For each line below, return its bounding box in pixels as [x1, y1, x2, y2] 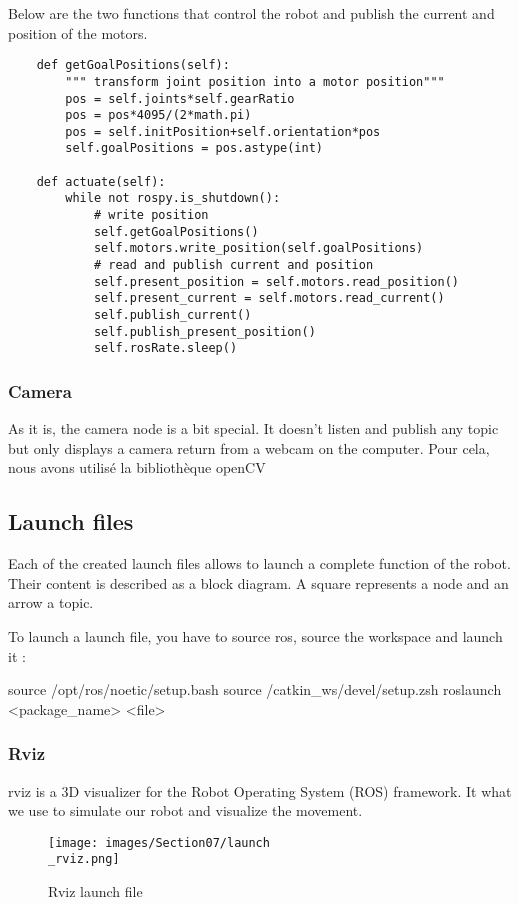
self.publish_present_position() [93, 324, 316, 339]
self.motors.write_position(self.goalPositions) [93, 241, 424, 256]
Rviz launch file [48, 881, 143, 902]
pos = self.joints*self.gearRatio [65, 91, 295, 106]
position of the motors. [8, 22, 148, 43]
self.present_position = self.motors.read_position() [93, 274, 460, 289]
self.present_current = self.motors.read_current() [93, 291, 445, 306]
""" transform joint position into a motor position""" [65, 74, 445, 89]
